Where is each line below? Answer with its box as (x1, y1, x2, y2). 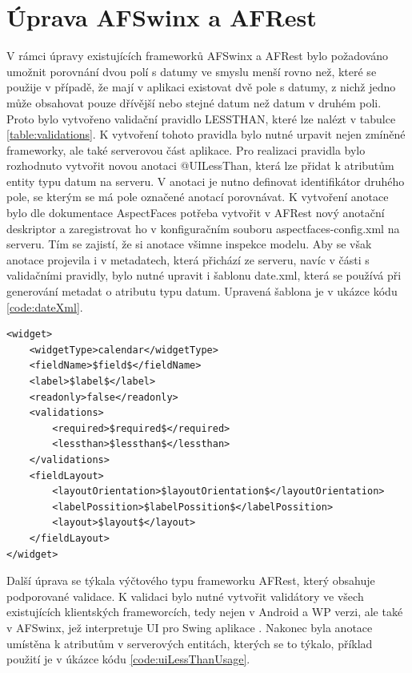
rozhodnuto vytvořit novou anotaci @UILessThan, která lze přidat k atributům (6, 157, 394, 174)
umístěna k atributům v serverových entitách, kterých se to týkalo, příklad (6, 635, 373, 651)
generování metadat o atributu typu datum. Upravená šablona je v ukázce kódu (6, 283, 398, 300)
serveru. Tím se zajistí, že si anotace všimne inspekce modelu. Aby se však (6, 236, 372, 252)
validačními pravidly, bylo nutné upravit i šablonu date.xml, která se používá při (6, 267, 402, 284)
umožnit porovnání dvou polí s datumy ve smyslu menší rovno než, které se (6, 62, 377, 79)
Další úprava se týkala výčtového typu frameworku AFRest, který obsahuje (6, 572, 375, 589)
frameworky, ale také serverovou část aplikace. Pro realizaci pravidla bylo (6, 141, 366, 158)
